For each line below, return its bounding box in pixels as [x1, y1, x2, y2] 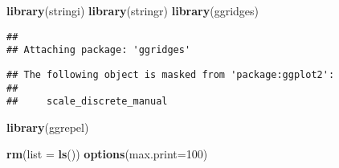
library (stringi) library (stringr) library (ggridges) [6, 2, 259, 18]
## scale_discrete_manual [6, 96, 168, 108]
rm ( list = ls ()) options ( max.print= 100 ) [6, 145, 208, 162]
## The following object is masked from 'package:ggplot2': [6, 68, 335, 80]
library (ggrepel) [6, 118, 89, 135]
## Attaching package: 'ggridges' [6, 44, 191, 56]
